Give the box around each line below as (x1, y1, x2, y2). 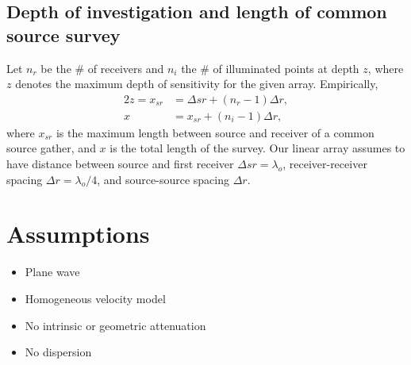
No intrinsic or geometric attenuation (25, 317, 206, 333)
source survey (6, 22, 121, 47)
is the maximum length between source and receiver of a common (56, 124, 375, 140)
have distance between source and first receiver (6, 156, 234, 172)
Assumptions (6, 217, 150, 250)
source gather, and (6, 140, 96, 156)
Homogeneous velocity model (25, 290, 166, 306)
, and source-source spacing (97, 171, 229, 187)
